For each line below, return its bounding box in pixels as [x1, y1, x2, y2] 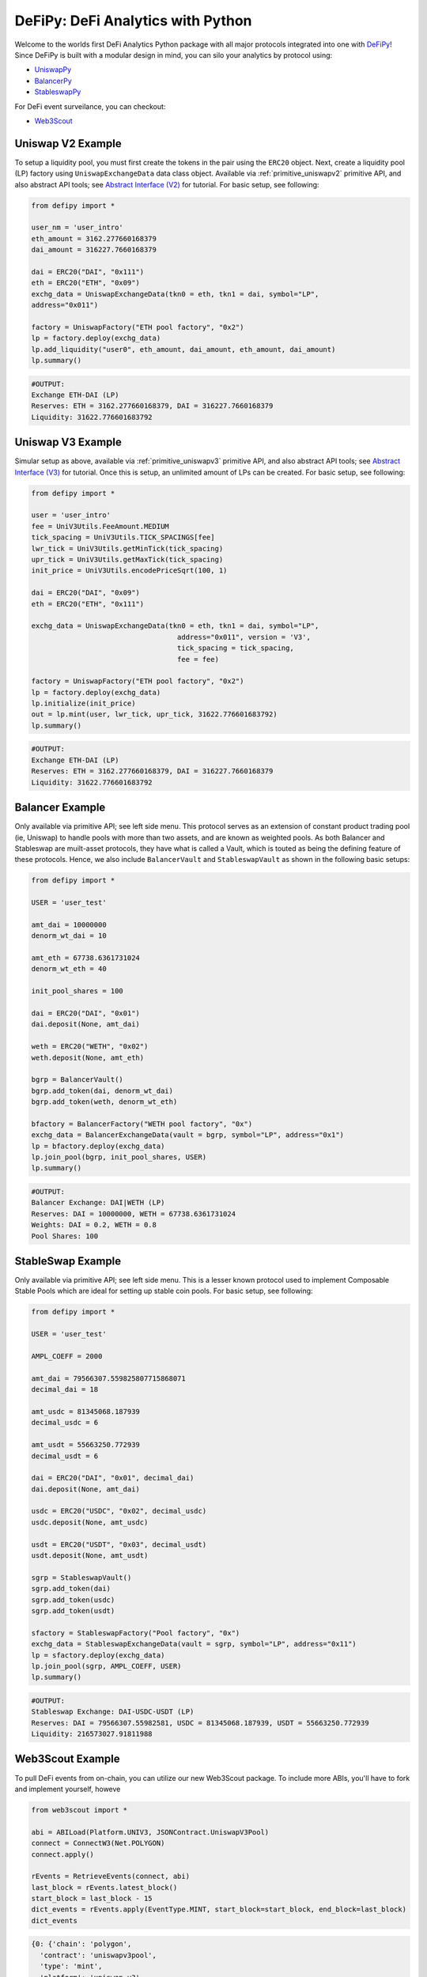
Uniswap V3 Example [14, 436, 122, 449]
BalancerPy [34, 76, 73, 85]
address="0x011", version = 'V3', [176, 633, 312, 641]
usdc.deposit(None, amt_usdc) [31, 1518, 149, 1526]
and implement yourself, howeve [14, 1784, 121, 1794]
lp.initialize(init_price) [31, 699, 136, 708]
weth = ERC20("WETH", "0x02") [31, 1042, 149, 1051]
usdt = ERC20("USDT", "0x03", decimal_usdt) [31, 1540, 207, 1549]
